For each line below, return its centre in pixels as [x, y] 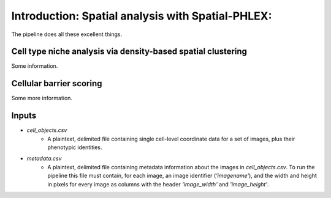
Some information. [35, 66]
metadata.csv [44, 158]
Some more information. [42, 98]
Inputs [24, 116]
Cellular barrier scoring [57, 83]
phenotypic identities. [75, 147]
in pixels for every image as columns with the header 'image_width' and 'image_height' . [158, 184]
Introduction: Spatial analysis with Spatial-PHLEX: [142, 16]
